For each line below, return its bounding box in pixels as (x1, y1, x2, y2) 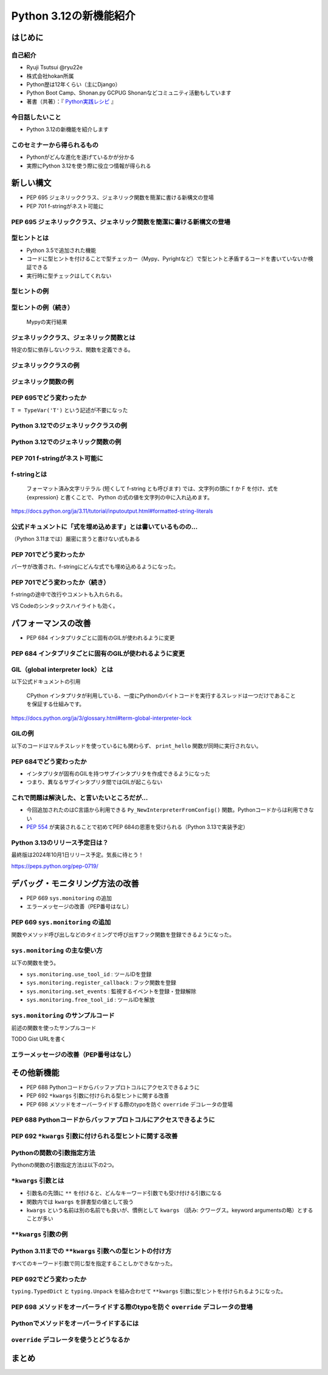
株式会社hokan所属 (26, 72, 74, 79)
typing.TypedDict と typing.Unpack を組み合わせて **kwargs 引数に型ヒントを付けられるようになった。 (11, 1288, 287, 1295)
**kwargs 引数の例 (11, 1230, 68, 1239)
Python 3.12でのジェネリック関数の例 (11, 437, 121, 446)
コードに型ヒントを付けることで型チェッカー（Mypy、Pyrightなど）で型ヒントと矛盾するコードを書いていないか (26, 255, 308, 262)
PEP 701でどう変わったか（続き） (11, 578, 110, 587)
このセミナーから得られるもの (11, 141, 99, 149)
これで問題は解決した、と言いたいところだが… (11, 793, 148, 802)
